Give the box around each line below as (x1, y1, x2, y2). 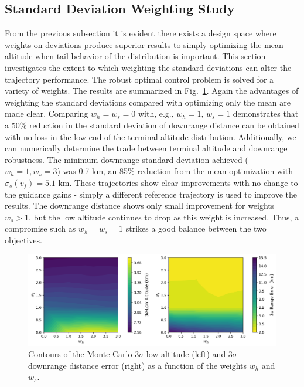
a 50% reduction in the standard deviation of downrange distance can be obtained (5, 118, 299, 131)
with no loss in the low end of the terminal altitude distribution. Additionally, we (5, 130, 296, 142)
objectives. (5, 233, 42, 246)
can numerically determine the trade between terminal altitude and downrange (5, 142, 288, 154)
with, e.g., (138, 107, 174, 120)
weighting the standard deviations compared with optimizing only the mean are (5, 96, 291, 108)
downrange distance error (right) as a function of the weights (28, 359, 247, 371)
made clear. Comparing (5, 107, 88, 120)
